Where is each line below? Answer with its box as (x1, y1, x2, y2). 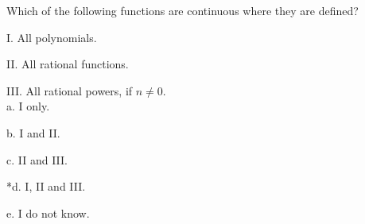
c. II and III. (6, 151, 68, 168)
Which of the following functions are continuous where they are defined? (6, 2, 359, 18)
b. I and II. (6, 124, 60, 141)
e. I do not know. (6, 204, 90, 221)
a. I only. (6, 98, 50, 114)
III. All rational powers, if (6, 82, 133, 98)
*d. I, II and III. (6, 178, 86, 195)
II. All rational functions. (6, 56, 129, 72)
